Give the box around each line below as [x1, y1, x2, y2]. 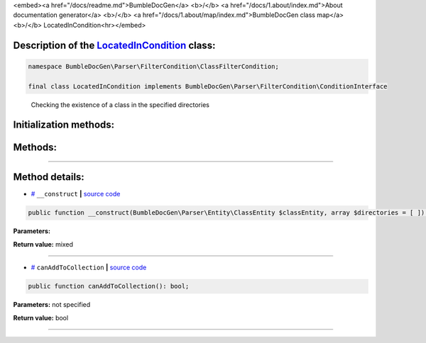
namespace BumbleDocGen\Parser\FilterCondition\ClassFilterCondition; [28, 62, 280, 70]
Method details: [13, 171, 84, 184]
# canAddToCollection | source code [31, 263, 147, 272]
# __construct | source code [31, 190, 121, 198]
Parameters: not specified [13, 300, 91, 309]
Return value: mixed [13, 240, 74, 248]
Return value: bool [13, 313, 69, 322]
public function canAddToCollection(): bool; [28, 282, 190, 291]
